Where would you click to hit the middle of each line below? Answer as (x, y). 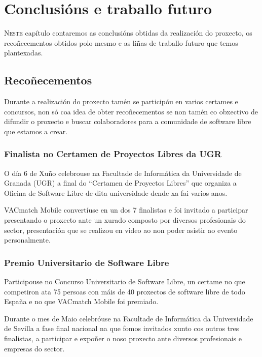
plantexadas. (24, 53)
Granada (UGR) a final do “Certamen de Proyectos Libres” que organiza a (120, 183)
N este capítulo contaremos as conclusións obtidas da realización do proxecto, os (128, 33)
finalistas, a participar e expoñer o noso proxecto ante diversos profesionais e (123, 338)
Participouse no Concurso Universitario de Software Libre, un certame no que (125, 281)
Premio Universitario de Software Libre (87, 262)
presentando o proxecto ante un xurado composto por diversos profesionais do (125, 220)
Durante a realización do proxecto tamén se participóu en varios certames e (121, 101)
